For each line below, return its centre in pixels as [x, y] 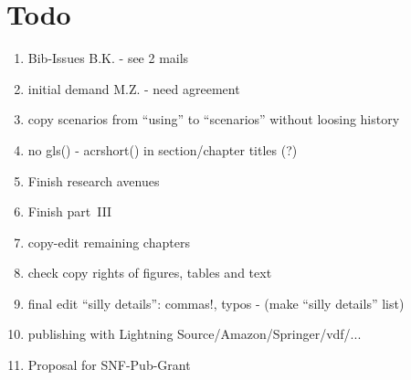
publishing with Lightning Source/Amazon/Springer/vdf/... [195, 334]
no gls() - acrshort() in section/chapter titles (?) [163, 149]
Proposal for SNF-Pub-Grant [109, 365]
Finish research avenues [94, 180]
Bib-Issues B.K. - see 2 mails [108, 58]
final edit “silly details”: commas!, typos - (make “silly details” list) [216, 303]
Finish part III [70, 211]
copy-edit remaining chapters [109, 242]
